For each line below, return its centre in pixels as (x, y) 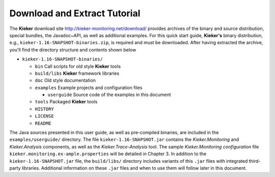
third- (255, 161)
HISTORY (45, 109)
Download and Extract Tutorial (75, 13)
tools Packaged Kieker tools (66, 102)
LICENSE (45, 116)
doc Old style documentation (65, 80)
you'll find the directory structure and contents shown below (73, 50)
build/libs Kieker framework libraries (77, 73)
